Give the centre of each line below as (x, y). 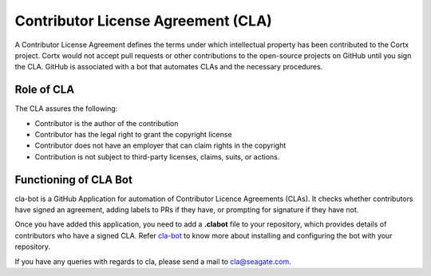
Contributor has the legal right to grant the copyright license (133, 135)
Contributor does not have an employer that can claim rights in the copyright (160, 146)
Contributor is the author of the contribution (107, 123)
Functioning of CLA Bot (74, 179)
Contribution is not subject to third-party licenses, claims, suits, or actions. (157, 156)
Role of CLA (45, 90)
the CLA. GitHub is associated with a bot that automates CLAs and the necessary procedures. (169, 67)
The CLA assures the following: (66, 108)
